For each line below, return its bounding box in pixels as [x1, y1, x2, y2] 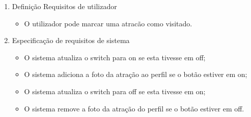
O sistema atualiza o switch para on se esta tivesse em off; [24, 52, 206, 62]
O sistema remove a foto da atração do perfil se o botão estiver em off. [24, 103, 244, 113]
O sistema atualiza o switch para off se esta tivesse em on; [24, 86, 206, 96]
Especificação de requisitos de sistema [12, 35, 130, 46]
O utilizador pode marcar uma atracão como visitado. [24, 18, 192, 28]
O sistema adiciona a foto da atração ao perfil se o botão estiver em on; [24, 69, 247, 80]
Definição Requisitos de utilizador [12, 1, 117, 11]
